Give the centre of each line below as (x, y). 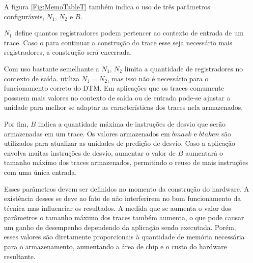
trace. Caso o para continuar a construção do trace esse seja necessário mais (118, 42)
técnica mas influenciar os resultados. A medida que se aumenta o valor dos (118, 208)
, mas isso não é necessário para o (158, 78)
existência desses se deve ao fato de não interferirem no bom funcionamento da (123, 198)
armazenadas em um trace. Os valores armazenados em (87, 133)
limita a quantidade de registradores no (184, 68)
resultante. (20, 256)
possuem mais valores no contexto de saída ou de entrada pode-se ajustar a (117, 97)
